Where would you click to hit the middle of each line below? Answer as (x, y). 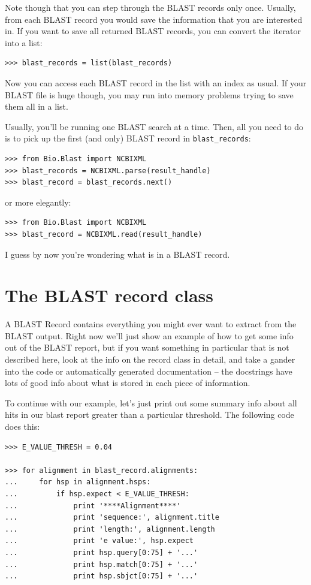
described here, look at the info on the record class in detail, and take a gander (150, 359)
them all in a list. (37, 106)
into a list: (24, 42)
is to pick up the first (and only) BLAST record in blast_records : (128, 138)
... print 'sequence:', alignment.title (112, 518)
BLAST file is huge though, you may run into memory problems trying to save (149, 94)
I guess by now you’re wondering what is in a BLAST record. (117, 254)
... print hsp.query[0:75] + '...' (102, 552)
